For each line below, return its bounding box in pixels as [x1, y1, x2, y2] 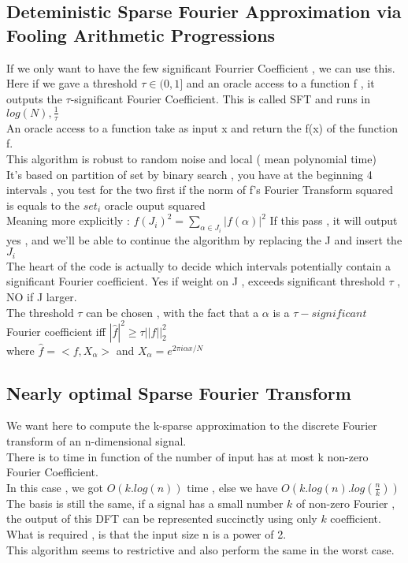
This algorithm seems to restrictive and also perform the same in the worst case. [6, 541, 395, 557]
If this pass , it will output [269, 212, 398, 229]
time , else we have [187, 479, 278, 495]
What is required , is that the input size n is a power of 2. [6, 526, 287, 542]
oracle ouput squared [104, 196, 206, 213]
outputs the [6, 90, 62, 106]
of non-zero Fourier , [296, 494, 395, 511]
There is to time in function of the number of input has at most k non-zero [6, 448, 369, 464]
